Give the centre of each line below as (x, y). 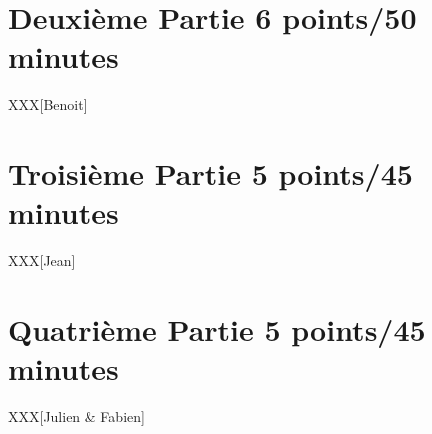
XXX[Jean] (42, 260)
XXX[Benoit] (48, 104)
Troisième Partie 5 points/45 (210, 173)
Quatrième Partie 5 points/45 (217, 329)
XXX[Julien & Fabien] (76, 416)
